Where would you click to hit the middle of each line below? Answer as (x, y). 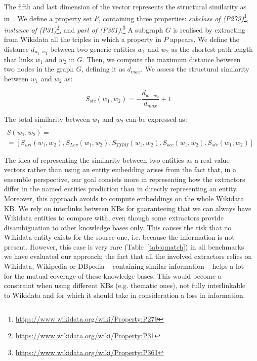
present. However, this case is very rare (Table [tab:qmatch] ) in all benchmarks (124, 246)
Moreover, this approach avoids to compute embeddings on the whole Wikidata (124, 198)
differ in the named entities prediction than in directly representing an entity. (121, 189)
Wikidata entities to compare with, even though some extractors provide (114, 218)
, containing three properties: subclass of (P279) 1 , (174, 17)
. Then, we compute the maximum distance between (161, 59)
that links (19, 59)
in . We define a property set (48, 18)
